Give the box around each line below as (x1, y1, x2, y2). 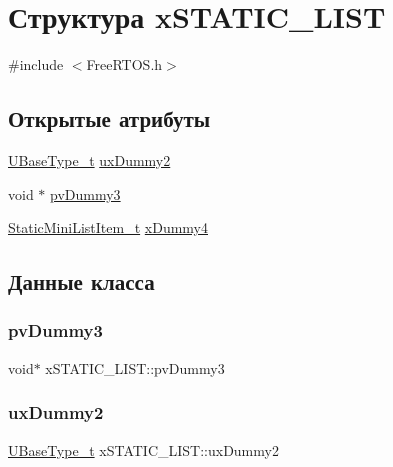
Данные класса (8, 266, 155, 297)
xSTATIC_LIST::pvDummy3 (45, 357, 225, 378)
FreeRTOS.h (86, 54, 163, 75)
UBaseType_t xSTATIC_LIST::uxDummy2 (8, 439, 279, 460)
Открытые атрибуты (8, 103, 211, 134)
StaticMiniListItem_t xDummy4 (8, 217, 208, 238)
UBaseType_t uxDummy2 (8, 149, 171, 170)
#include (8, 54, 64, 75)
